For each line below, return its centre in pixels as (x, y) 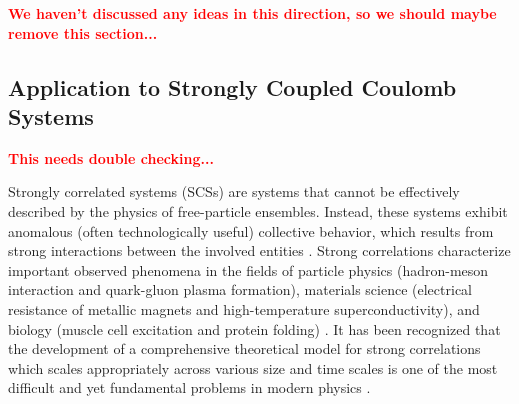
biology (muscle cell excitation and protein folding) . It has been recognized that (254, 328)
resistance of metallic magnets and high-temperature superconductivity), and (244, 308)
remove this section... (83, 32)
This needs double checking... (111, 157)
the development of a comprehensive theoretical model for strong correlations (244, 348)
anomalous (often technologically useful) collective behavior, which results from (251, 230)
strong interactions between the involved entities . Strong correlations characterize (259, 250)
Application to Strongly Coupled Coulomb (232, 86)
